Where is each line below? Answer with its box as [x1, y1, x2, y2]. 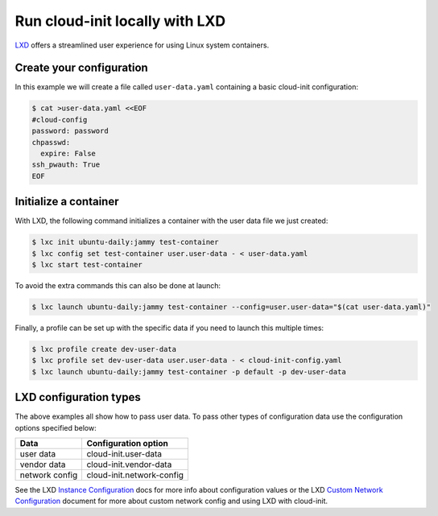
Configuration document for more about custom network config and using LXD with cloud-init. [14, 496, 328, 506]
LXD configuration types [14, 390, 141, 404]
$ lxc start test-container [31, 260, 143, 270]
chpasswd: [31, 138, 71, 147]
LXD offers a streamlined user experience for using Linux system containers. [14, 40, 270, 50]
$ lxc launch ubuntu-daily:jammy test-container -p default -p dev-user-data [31, 367, 346, 376]
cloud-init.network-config [86, 469, 184, 481]
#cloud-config [31, 115, 88, 124]
